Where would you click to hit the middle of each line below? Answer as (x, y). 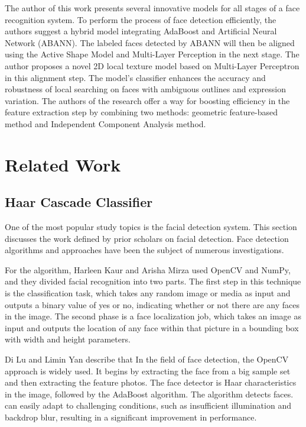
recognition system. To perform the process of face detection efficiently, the (141, 19)
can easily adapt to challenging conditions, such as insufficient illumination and (148, 405)
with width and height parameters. (68, 339)
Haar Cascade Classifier (79, 202)
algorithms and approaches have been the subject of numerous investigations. (144, 250)
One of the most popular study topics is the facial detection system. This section (151, 227)
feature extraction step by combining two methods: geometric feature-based (141, 112)
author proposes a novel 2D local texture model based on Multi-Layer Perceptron (152, 65)
